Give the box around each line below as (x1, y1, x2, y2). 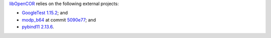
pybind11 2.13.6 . (22, 24, 54, 30)
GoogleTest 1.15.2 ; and (22, 10, 68, 16)
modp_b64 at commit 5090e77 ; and (22, 16, 96, 22)
